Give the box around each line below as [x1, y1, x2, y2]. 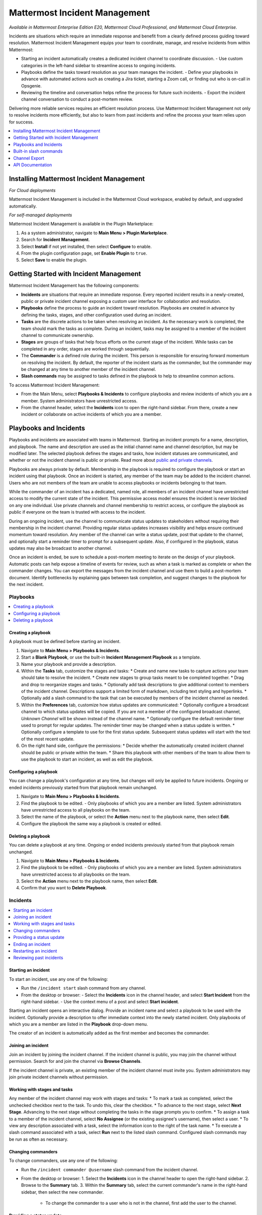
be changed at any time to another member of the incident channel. [21, 366, 156, 372]
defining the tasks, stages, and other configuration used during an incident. [21, 312, 172, 318]
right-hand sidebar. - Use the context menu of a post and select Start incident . [21, 999, 180, 1005]
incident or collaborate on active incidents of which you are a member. [21, 411, 162, 417]
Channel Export [13, 155, 45, 161]
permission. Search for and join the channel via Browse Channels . [9, 1059, 142, 1064]
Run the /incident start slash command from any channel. [21, 985, 147, 991]
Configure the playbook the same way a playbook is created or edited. [21, 820, 162, 826]
